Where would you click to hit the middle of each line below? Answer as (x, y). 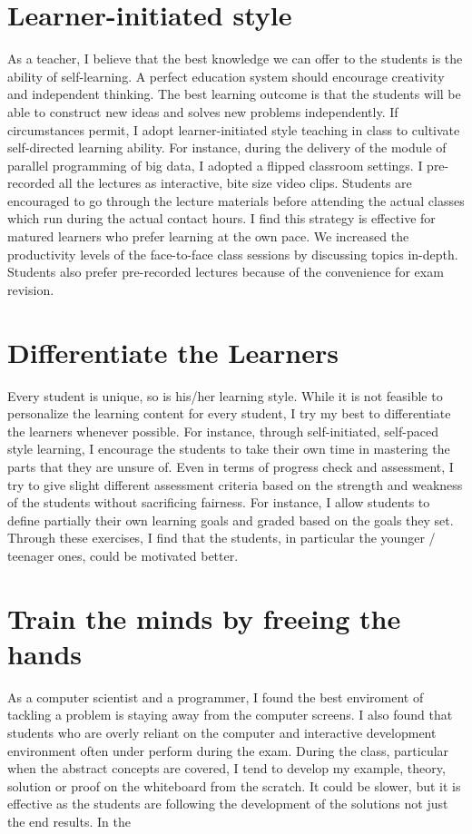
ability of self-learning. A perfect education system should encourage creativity (226, 76)
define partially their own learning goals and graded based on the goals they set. (231, 520)
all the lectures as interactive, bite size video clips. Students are (235, 183)
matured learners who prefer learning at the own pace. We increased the (208, 236)
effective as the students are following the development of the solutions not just (228, 804)
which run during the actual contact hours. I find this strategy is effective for (221, 218)
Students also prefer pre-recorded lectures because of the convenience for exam (226, 272)
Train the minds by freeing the (204, 618)
